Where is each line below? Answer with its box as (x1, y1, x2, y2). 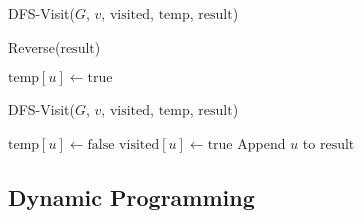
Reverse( (8, 36, 61, 57)
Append (237, 132, 286, 153)
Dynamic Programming (8, 181, 255, 212)
